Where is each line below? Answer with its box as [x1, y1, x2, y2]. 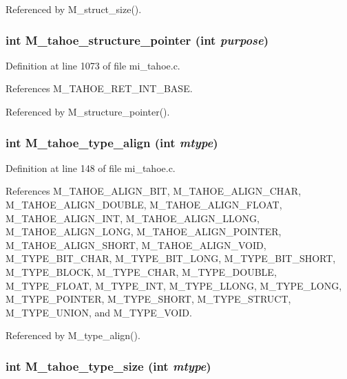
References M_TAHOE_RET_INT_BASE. [6, 81, 193, 96]
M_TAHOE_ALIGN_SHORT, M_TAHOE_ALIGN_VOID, [6, 237, 266, 252]
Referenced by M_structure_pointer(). [6, 105, 170, 118]
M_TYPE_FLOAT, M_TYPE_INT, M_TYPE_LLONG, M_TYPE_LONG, [6, 278, 342, 292]
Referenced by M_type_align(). [6, 328, 140, 343]
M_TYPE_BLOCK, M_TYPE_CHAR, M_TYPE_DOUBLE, [6, 264, 277, 279]
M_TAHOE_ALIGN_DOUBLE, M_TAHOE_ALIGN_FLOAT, [6, 197, 282, 211]
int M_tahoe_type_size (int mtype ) [6, 357, 211, 374]
